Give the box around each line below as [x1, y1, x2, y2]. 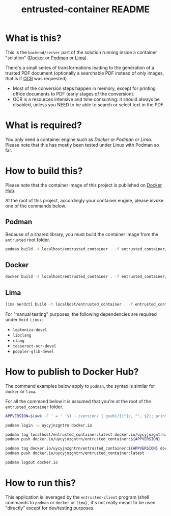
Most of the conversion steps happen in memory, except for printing [12, 85, 156, 91]
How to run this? [5, 477, 76, 489]
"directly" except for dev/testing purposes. [5, 505, 95, 511]
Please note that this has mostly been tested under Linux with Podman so [5, 142, 159, 148]
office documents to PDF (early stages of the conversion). [12, 90, 135, 97]
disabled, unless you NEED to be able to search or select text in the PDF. [12, 101, 165, 108]
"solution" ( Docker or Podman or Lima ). [5, 55, 88, 61]
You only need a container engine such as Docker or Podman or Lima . [5, 136, 153, 143]
